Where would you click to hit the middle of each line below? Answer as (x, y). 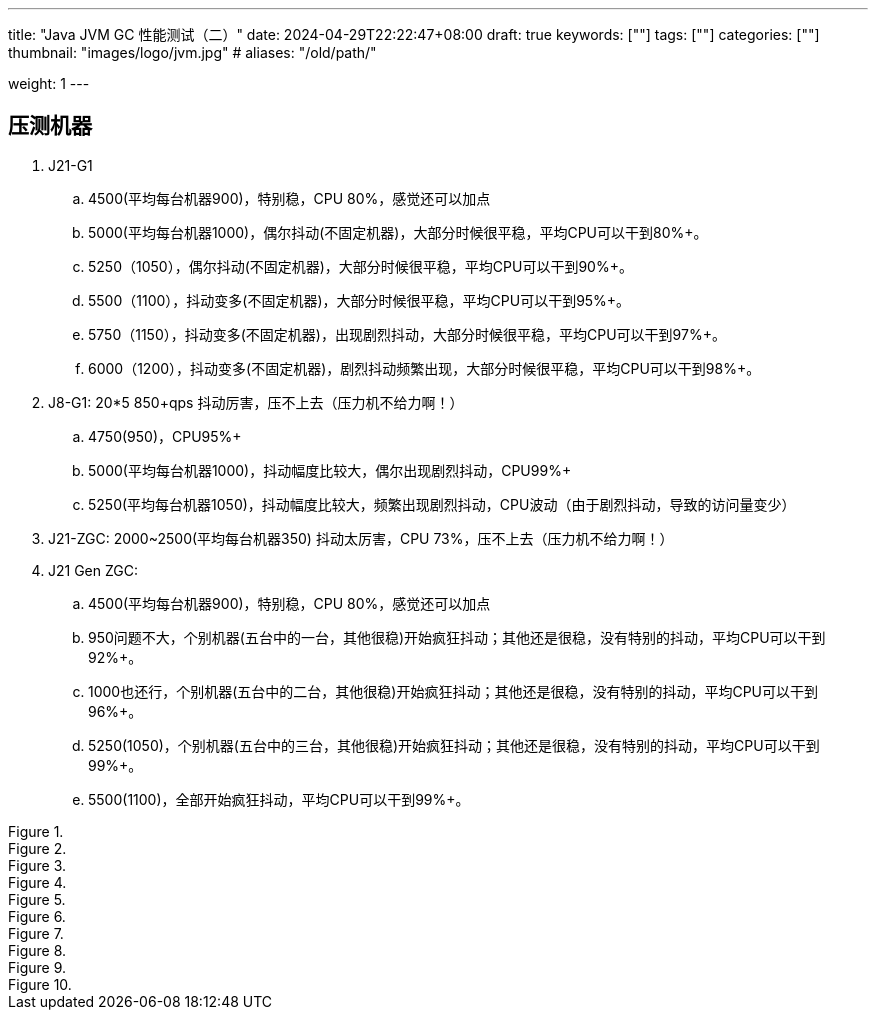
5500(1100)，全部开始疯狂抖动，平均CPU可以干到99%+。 (279, 799)
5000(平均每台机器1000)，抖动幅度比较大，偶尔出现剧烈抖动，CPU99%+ (330, 470)
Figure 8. (37, 950)
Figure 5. (37, 899)
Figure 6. (37, 916)
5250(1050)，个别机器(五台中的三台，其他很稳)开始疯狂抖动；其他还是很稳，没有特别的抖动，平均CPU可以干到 (454, 745)
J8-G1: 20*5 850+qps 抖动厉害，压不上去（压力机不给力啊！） (256, 402)
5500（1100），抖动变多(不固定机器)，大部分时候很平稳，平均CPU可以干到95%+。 (359, 300)
